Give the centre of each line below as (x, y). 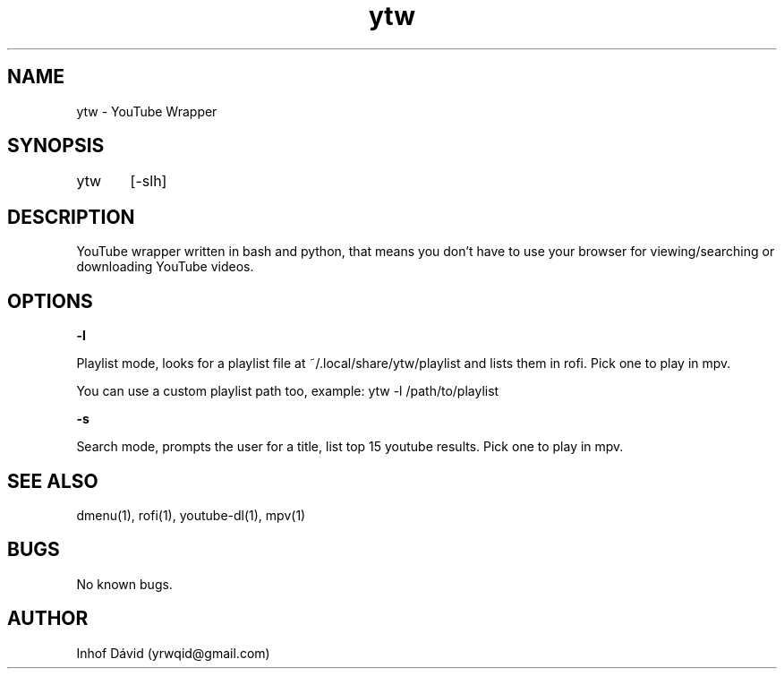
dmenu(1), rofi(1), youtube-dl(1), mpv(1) (191, 515)
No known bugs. (124, 584)
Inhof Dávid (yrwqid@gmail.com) (173, 653)
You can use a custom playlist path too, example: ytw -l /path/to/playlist (288, 391)
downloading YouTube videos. (165, 267)
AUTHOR (48, 619)
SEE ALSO (53, 481)
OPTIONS (50, 301)
